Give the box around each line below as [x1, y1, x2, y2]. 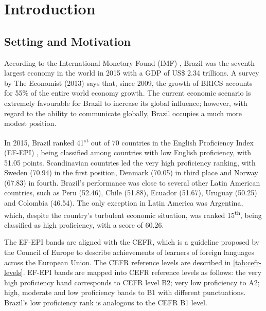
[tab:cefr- [233, 257, 261, 267]
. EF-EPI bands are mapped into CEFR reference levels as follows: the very [23, 267, 262, 278]
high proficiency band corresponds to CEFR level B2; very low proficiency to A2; [4, 277, 260, 287]
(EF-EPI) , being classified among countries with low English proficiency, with [4, 147, 252, 157]
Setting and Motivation [4, 33, 131, 49]
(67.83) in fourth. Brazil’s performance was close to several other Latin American [4, 177, 260, 188]
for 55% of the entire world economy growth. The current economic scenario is [4, 87, 251, 98]
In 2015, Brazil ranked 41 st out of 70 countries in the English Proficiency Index [4, 135, 254, 148]
